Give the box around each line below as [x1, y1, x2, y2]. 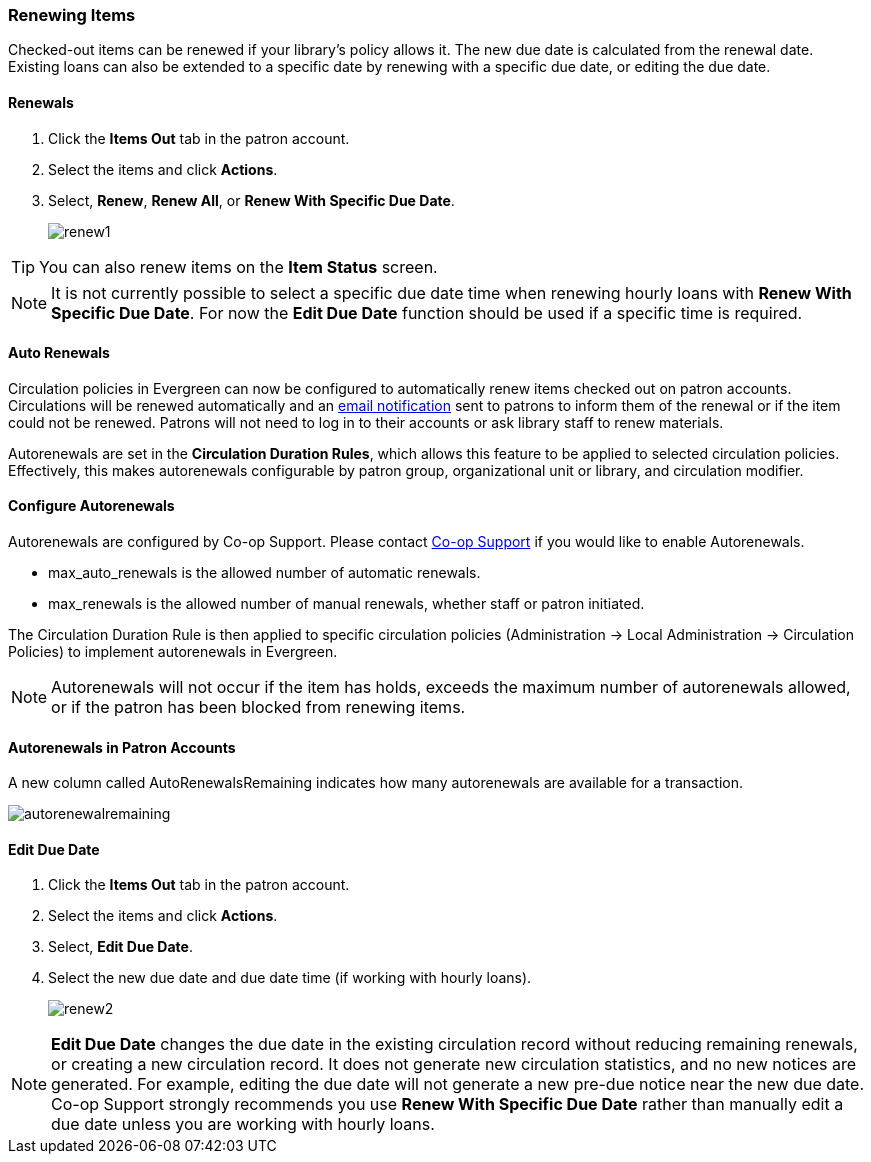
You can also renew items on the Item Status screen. [39, 256, 438, 277]
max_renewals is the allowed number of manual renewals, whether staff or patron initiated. [48, 595, 645, 613]
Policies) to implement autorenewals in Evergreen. [8, 643, 338, 661]
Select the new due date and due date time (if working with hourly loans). [48, 969, 532, 987]
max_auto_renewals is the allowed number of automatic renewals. [48, 564, 481, 582]
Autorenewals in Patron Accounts [8, 738, 236, 756]
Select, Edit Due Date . [48, 938, 193, 956]
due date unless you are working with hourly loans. [51, 1114, 435, 1135]
